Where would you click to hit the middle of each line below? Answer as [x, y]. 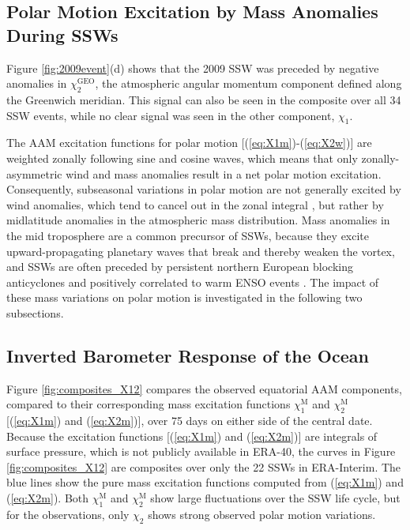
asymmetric [34, 173]
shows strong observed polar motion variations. [262, 514]
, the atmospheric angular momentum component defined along [248, 83]
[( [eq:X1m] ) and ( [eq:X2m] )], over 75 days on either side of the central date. [190, 421]
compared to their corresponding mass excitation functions [149, 404]
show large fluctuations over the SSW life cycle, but [275, 498]
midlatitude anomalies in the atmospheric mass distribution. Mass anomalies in [198, 220]
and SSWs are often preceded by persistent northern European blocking [180, 267]
